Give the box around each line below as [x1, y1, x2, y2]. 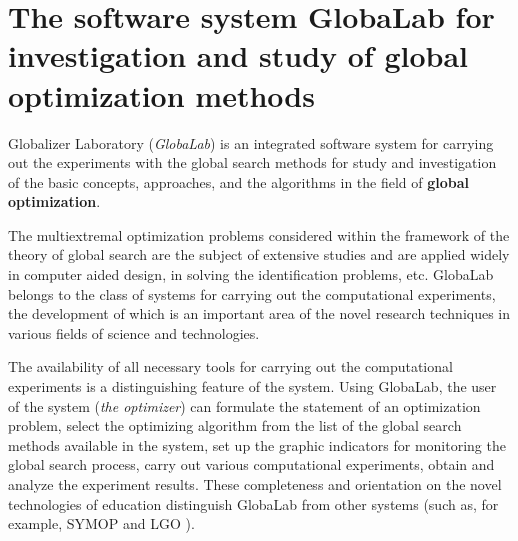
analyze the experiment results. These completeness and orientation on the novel [8, 474, 502, 494]
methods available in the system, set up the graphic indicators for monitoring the [8, 434, 506, 455]
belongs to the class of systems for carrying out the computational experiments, [8, 283, 496, 304]
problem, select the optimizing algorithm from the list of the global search [8, 415, 462, 436]
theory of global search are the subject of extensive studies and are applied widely [8, 244, 510, 265]
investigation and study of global [8, 35, 469, 76]
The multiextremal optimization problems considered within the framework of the [8, 224, 510, 245]
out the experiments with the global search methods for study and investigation [8, 152, 497, 173]
